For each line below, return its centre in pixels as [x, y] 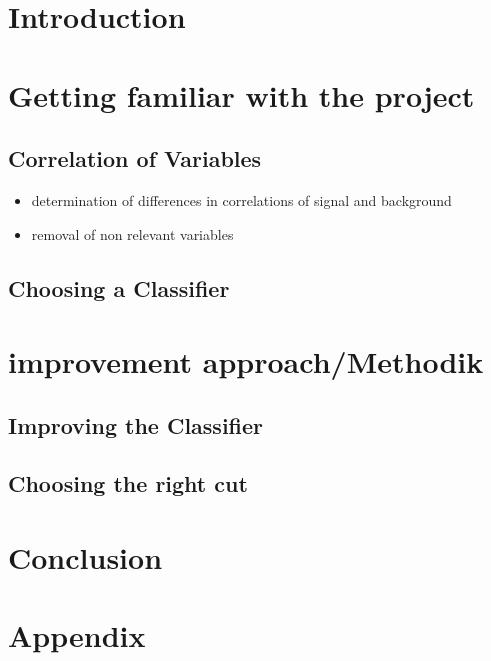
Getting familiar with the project [241, 94]
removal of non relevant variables [132, 233]
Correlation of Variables [135, 158]
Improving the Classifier [136, 424]
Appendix [77, 635]
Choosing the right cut [128, 483]
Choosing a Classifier [119, 287]
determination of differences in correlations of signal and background [241, 199]
